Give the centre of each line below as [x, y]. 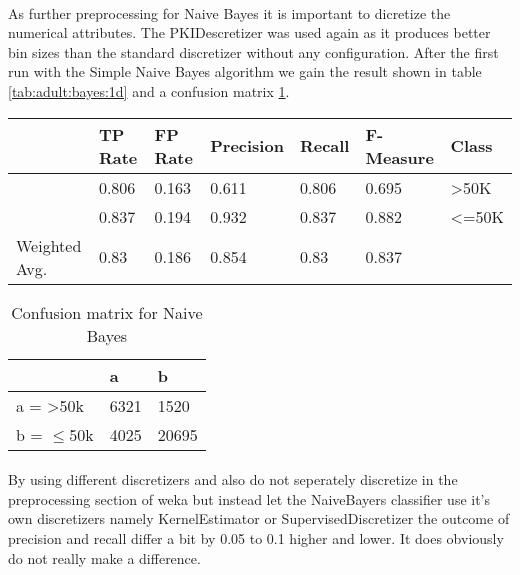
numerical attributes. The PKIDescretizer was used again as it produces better [249, 32]
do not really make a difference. [104, 557]
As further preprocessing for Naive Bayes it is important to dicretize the [229, 12]
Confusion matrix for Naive [107, 312]
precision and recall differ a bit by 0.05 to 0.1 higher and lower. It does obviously [256, 537]
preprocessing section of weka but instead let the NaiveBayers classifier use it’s [249, 498]
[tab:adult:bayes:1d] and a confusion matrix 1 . [149, 90]
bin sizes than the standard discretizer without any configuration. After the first [253, 51]
